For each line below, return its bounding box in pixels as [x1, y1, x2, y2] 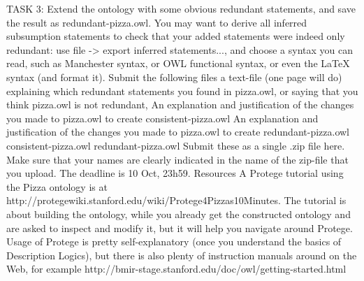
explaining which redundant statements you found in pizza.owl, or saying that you [6, 83, 358, 98]
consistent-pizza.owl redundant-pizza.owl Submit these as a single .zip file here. [6, 138, 345, 152]
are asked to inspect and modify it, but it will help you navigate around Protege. [6, 220, 353, 235]
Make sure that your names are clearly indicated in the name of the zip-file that [6, 152, 349, 166]
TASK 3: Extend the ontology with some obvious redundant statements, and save [6, 1, 356, 15]
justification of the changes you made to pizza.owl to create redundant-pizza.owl [6, 124, 349, 139]
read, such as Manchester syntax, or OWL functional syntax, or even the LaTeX [6, 56, 350, 71]
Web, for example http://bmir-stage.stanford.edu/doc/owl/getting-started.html [6, 261, 347, 276]
